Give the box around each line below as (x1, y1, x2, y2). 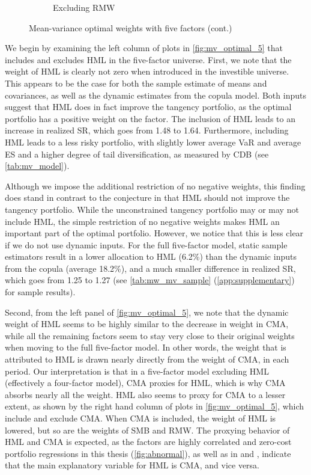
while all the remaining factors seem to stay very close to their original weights (5, 329, 295, 342)
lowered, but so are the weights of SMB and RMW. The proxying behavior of (5, 423, 290, 436)
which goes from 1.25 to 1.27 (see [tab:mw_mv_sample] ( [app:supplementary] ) (5, 274, 295, 286)
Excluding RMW (53, 1, 115, 13)
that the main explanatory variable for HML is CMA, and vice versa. (5, 459, 260, 471)
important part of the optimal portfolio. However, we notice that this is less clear (5, 227, 304, 239)
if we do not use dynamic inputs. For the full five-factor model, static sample (5, 238, 288, 251)
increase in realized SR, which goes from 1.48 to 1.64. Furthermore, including (5, 124, 289, 136)
